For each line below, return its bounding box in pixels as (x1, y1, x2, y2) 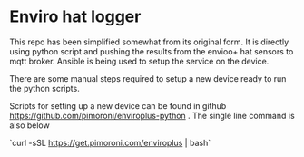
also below (9, 120, 50, 131)
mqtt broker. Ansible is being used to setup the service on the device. (9, 55, 270, 66)
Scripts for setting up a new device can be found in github (9, 100, 227, 111)
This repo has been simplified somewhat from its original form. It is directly (9, 36, 289, 47)
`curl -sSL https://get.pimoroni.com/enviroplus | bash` (9, 137, 211, 148)
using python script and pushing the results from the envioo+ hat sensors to (9, 45, 294, 56)
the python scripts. (9, 83, 80, 93)
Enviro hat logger (9, 6, 142, 27)
